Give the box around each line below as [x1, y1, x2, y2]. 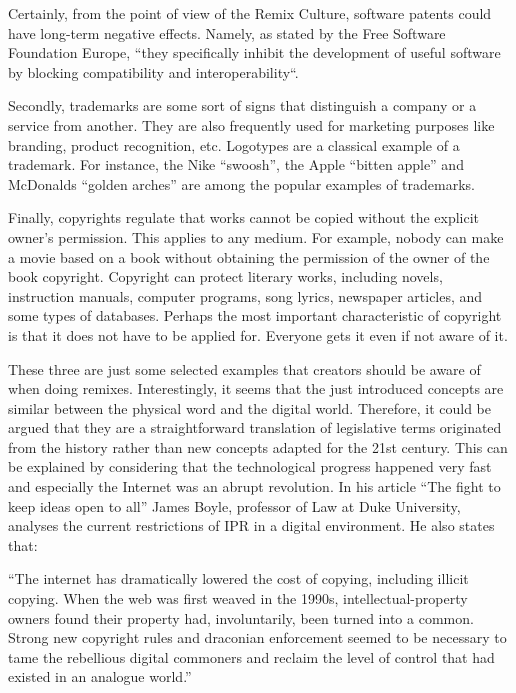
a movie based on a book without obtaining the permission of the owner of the [8, 246, 490, 267]
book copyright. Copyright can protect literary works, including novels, [8, 266, 443, 287]
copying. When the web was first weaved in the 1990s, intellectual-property [8, 588, 468, 609]
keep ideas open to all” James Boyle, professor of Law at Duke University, [8, 495, 461, 516]
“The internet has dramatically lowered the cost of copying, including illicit [8, 568, 469, 589]
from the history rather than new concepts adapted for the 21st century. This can [8, 436, 508, 457]
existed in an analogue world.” [8, 666, 192, 687]
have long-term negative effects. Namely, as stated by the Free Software [8, 22, 446, 43]
